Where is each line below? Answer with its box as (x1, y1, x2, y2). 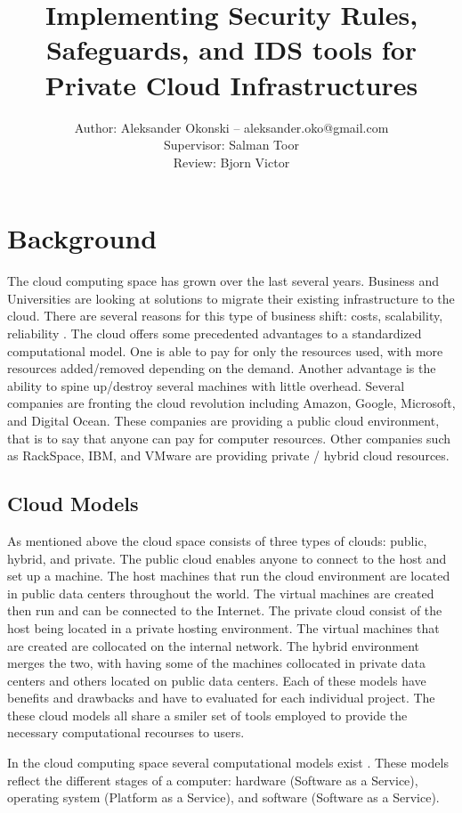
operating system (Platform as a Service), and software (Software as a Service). (7, 788, 440, 807)
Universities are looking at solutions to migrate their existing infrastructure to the (7, 289, 455, 307)
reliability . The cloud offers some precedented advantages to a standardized (7, 324, 422, 342)
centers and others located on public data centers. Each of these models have (7, 671, 426, 689)
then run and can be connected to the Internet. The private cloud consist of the (7, 601, 442, 620)
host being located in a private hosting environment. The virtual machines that (7, 618, 440, 637)
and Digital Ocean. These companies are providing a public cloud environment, (7, 411, 440, 429)
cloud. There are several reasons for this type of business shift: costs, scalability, (7, 306, 443, 325)
